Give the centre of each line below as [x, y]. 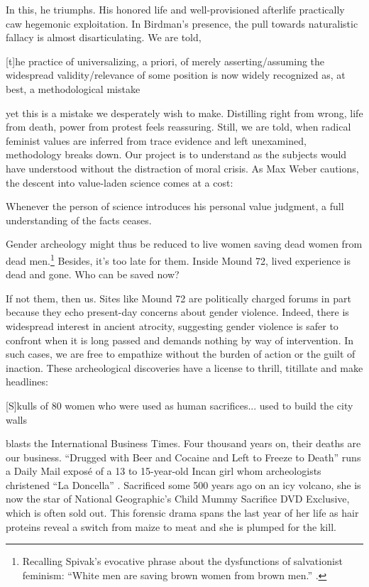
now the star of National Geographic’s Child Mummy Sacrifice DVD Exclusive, [178, 499]
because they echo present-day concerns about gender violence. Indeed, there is [177, 312]
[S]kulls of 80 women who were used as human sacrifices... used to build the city [180, 405]
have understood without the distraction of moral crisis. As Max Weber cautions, [182, 168]
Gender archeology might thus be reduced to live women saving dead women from [184, 244]
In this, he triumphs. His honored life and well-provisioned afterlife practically [175, 9]
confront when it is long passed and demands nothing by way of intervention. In [180, 340]
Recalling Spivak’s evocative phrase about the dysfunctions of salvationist [182, 561]
